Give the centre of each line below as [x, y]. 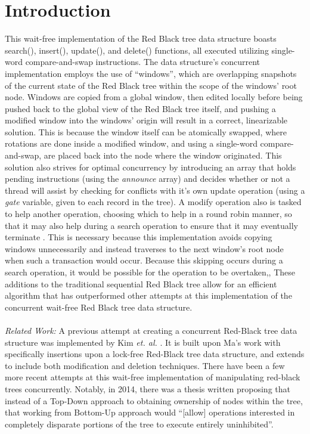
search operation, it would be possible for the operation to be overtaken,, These [150, 272]
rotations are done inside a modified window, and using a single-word [131, 143]
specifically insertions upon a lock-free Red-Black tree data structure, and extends [155, 354]
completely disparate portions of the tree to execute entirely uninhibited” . [139, 424]
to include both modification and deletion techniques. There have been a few [145, 365]
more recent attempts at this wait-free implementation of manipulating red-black [153, 377]
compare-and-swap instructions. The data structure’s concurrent [143, 62]
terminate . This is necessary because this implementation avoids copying [139, 237]
